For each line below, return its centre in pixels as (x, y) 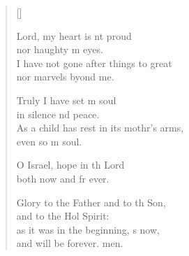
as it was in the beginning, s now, (88, 229)
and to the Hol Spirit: (63, 216)
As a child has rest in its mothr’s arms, (100, 128)
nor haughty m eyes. (60, 49)
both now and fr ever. (63, 178)
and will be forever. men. (70, 243)
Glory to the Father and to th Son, (91, 202)
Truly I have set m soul (66, 100)
